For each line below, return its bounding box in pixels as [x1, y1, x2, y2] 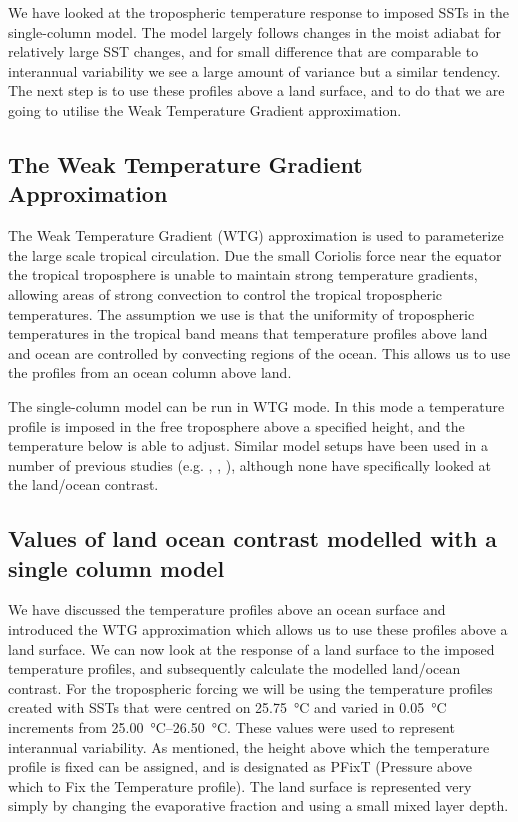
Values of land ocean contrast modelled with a [8, 523, 497, 554]
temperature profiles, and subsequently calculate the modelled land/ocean [8, 658, 461, 679]
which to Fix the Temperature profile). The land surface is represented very [8, 775, 472, 796]
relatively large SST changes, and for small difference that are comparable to [8, 41, 479, 62]
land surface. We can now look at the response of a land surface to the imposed [8, 638, 495, 659]
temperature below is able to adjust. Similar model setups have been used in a [8, 435, 488, 456]
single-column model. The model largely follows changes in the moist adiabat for [8, 21, 502, 42]
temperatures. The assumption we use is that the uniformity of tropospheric [8, 303, 475, 324]
